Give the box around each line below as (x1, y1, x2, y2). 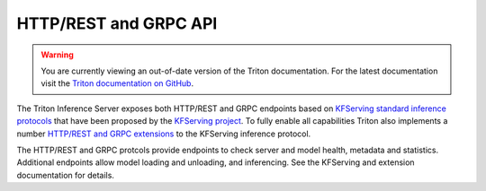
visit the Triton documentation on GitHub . (40, 78, 193, 89)
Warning (40, 49, 74, 60)
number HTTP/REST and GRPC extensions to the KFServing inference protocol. (16, 128, 311, 139)
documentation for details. (16, 169, 114, 180)
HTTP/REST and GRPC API (16, 13, 218, 33)
